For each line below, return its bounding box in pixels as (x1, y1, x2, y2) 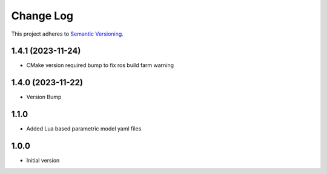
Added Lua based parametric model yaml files (26, 125, 142, 132)
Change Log (11, 9, 74, 22)
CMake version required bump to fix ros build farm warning (26, 62, 174, 69)
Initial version (26, 157, 60, 164)
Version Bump (26, 94, 62, 101)
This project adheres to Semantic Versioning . (11, 30, 124, 37)
